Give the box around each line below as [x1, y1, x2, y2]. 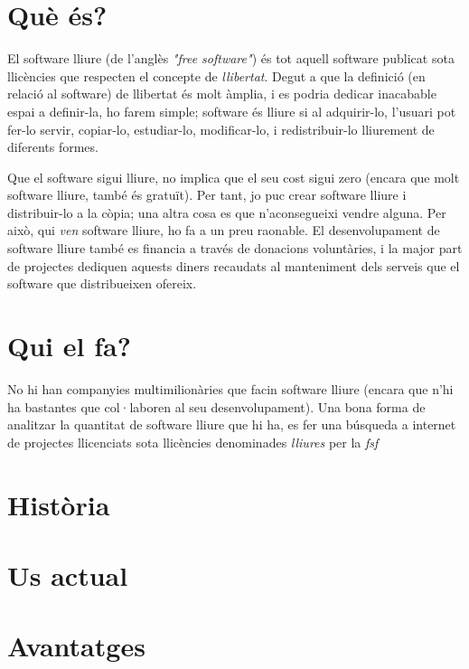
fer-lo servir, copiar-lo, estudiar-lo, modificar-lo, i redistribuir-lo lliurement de [7, 119, 435, 138]
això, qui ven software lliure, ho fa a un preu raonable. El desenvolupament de [7, 221, 440, 240]
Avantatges [7, 627, 145, 664]
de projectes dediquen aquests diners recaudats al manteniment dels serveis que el [7, 256, 460, 275]
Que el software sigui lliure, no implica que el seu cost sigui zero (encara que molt [7, 167, 460, 186]
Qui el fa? [7, 327, 131, 364]
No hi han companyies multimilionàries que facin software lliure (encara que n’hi [7, 379, 454, 398]
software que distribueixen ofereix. [7, 274, 197, 293]
